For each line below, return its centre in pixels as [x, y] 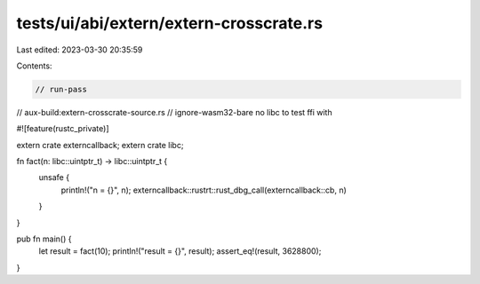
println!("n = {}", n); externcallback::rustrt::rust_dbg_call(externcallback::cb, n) [204, 190]
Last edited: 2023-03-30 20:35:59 [80, 50]
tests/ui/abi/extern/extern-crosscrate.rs [170, 23]
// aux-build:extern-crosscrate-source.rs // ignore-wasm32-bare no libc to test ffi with [174, 112]
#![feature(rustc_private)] [63, 129]
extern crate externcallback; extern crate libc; [100, 145]
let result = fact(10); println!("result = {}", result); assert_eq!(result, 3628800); [180, 251]
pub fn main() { [44, 239]
